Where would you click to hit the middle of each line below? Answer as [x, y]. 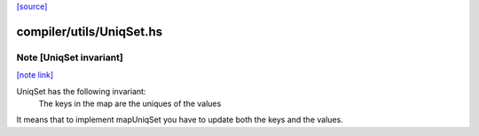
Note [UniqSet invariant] [70, 57]
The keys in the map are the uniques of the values [130, 103]
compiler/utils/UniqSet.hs [90, 31]
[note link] [35, 75]
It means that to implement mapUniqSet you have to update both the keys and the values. [180, 120]
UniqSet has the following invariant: [81, 91]
